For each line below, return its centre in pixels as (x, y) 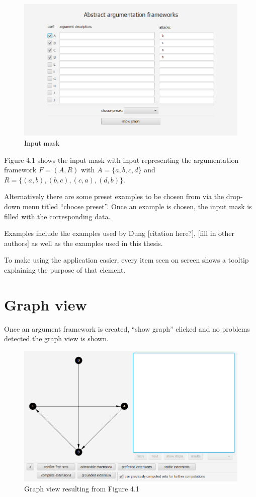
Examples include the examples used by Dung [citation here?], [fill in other (119, 233)
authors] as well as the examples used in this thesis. (83, 243)
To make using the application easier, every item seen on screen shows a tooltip (126, 260)
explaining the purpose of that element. (65, 269)
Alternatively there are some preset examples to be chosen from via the (114, 196)
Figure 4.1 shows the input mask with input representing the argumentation (121, 160)
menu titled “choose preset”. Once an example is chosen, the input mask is (137, 206)
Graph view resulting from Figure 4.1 (82, 488)
